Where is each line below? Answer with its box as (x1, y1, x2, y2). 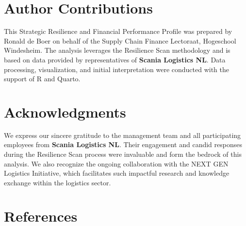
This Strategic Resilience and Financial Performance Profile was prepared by (4, 26, 232, 36)
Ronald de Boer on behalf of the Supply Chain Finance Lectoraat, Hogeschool (4, 35, 236, 45)
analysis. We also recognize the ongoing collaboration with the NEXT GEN (4, 158, 229, 168)
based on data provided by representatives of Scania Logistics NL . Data (4, 54, 226, 64)
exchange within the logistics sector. (4, 177, 111, 187)
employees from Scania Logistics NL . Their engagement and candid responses (4, 139, 242, 150)
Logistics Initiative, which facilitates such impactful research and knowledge (4, 168, 230, 178)
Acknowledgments (4, 102, 126, 121)
